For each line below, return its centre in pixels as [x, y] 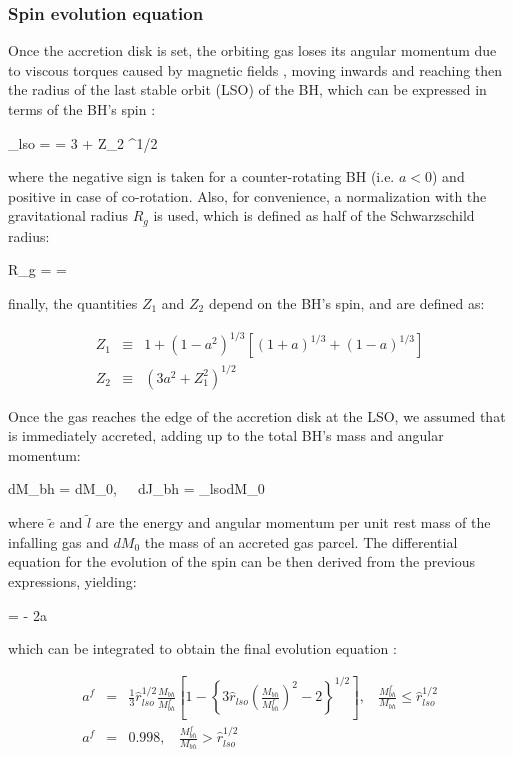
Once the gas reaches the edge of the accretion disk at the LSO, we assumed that [257, 415]
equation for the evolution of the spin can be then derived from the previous [242, 561]
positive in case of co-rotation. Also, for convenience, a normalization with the [247, 195]
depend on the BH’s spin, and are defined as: [346, 303]
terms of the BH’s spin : [82, 109]
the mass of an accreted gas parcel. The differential [301, 541]
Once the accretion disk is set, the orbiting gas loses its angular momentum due [252, 50]
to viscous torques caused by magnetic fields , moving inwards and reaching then [255, 69]
